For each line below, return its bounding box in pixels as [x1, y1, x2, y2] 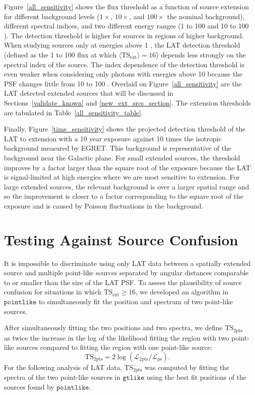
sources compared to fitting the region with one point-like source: [16, 342, 213, 352]
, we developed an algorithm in [135, 287, 229, 297]
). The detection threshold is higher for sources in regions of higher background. [4, 30, 244, 40]
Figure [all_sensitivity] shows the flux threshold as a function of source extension [4, 1, 249, 11]
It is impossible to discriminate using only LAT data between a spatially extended [4, 258, 251, 268]
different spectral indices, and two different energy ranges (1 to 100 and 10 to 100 [4, 21, 249, 31]
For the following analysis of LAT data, [4, 362, 122, 372]
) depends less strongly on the [155, 49, 246, 59]
